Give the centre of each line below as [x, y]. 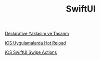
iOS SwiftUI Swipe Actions [31, 52]
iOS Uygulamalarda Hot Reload [36, 43]
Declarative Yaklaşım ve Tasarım [37, 34]
